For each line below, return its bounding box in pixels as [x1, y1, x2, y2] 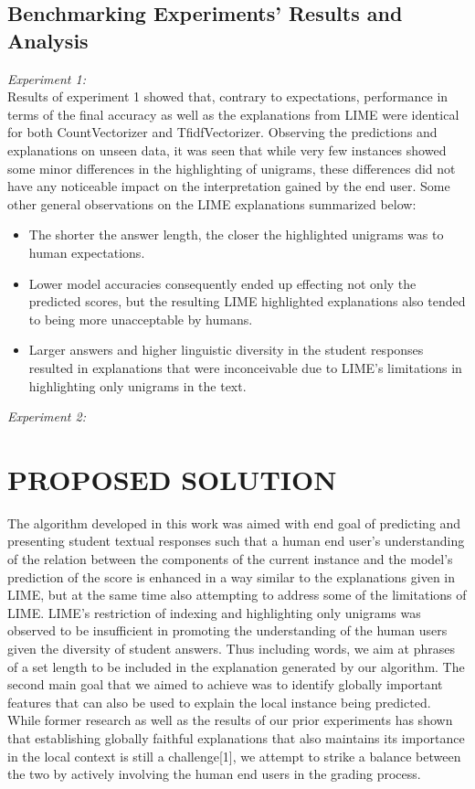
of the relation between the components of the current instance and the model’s [7, 549, 453, 568]
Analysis [7, 26, 89, 54]
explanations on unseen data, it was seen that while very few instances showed [7, 140, 447, 159]
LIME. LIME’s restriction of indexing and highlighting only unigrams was [7, 602, 421, 622]
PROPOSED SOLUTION [7, 460, 337, 497]
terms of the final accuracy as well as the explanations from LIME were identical [7, 104, 459, 123]
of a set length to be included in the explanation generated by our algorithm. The [7, 656, 465, 676]
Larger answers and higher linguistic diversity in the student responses [28, 340, 424, 359]
